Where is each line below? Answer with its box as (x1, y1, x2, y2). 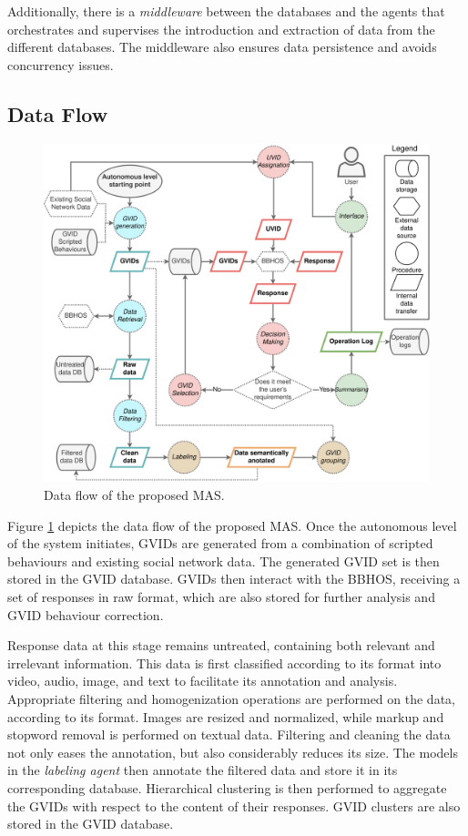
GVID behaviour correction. (7, 605, 164, 624)
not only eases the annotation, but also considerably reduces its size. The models (7, 742, 458, 761)
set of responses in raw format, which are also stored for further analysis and (7, 586, 435, 606)
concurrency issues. (7, 55, 114, 74)
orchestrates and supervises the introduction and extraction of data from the (7, 19, 435, 38)
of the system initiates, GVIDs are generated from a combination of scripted (7, 534, 433, 553)
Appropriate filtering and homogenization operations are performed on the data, (7, 688, 455, 708)
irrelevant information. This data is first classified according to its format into (7, 653, 442, 672)
